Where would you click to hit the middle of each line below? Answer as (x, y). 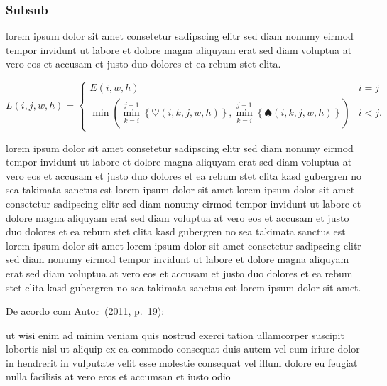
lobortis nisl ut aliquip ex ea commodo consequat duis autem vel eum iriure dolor (183, 349)
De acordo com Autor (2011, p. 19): (85, 311)
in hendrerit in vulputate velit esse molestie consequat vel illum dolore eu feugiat (182, 362)
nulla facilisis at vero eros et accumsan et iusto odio (118, 376)
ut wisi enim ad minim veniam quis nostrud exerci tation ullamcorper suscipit (175, 334)
